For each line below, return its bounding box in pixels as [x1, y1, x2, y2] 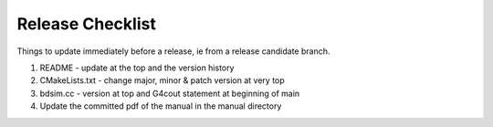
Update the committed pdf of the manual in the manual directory [39, 101, 282, 111]
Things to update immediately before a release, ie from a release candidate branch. [16, 46, 330, 57]
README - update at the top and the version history [39, 62, 235, 73]
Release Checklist [16, 14, 157, 34]
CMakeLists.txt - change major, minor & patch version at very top [39, 75, 285, 86]
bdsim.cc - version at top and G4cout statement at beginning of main [39, 88, 300, 99]
